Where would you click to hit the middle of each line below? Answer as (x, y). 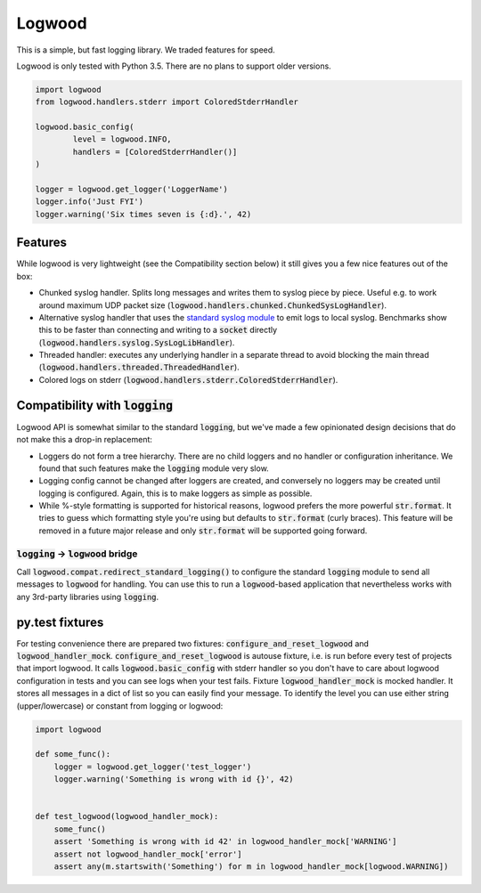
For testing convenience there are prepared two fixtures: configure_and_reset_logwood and (193, 643)
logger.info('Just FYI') (90, 202)
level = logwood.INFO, (122, 139)
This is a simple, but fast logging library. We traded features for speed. (146, 50)
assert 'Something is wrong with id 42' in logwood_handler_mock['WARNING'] (225, 842)
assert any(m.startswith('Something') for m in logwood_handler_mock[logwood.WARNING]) (251, 866)
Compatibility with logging (95, 405)
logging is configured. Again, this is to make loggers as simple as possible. (175, 493)
